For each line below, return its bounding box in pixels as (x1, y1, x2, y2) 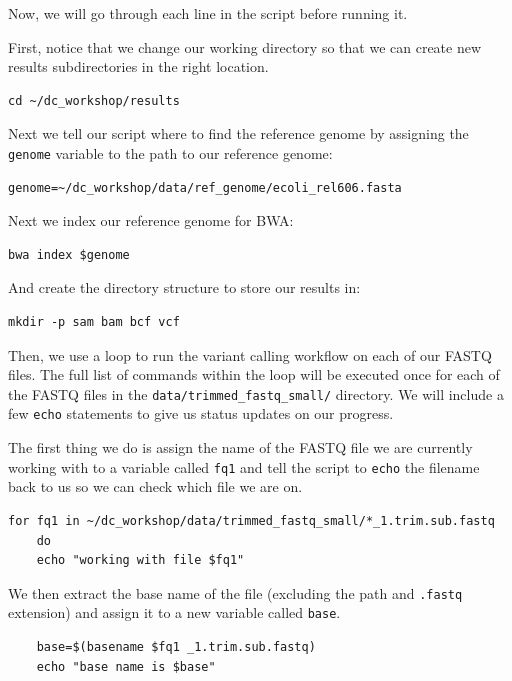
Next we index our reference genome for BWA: (8, 210, 294, 231)
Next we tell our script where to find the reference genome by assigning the (8, 123, 469, 144)
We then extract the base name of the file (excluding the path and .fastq (8, 582, 463, 603)
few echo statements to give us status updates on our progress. (8, 403, 394, 424)
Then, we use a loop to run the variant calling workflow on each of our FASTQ (8, 344, 492, 365)
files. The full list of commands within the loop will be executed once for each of (8, 364, 500, 385)
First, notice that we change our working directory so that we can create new (8, 36, 482, 57)
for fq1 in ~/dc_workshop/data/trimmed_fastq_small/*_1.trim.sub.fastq (8, 513, 495, 528)
